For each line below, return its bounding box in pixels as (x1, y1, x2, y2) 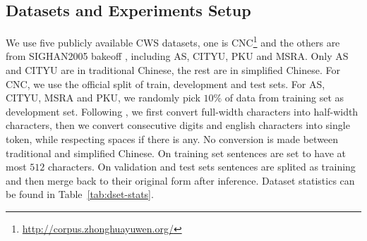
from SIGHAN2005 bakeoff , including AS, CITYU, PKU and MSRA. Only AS (6, 49, 349, 63)
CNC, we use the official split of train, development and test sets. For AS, (6, 76, 325, 91)
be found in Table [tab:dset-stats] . (6, 187, 154, 202)
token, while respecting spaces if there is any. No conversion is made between (6, 132, 339, 147)
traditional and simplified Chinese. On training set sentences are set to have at (6, 145, 347, 160)
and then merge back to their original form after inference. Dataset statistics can (6, 173, 355, 187)
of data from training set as (224, 90, 344, 105)
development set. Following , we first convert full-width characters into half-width (6, 104, 359, 118)
